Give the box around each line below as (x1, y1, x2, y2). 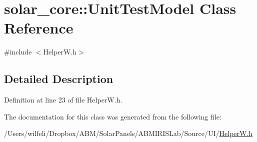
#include (4, 46, 32, 57)
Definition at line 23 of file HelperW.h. (4, 94, 122, 105)
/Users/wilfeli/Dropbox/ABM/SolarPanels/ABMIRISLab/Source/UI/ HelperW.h (4, 128, 253, 138)
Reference (4, 17, 73, 38)
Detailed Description (4, 71, 113, 86)
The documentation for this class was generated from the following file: (4, 111, 221, 121)
